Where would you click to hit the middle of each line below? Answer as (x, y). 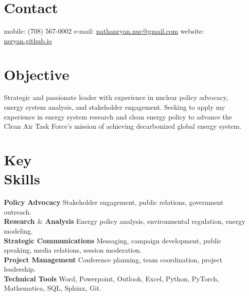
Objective (37, 74)
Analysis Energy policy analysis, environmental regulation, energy (145, 221)
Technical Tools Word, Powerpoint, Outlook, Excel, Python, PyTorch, (112, 278)
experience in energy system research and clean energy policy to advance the (118, 116)
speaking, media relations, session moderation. (73, 250)
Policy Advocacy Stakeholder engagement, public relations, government (114, 202)
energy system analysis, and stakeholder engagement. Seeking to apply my (115, 107)
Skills (22, 179)
